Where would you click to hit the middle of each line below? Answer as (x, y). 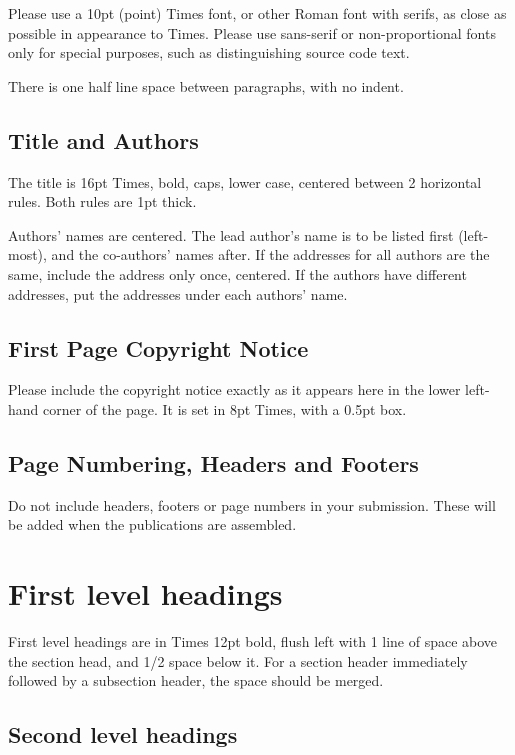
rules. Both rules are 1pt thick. (102, 201)
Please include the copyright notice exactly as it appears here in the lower (234, 389)
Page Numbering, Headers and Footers (213, 462)
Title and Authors (103, 139)
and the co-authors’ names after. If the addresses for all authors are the (270, 254)
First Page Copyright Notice (158, 347)
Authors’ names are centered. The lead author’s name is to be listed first (231, 234)
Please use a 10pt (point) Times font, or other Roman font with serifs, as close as (257, 13)
